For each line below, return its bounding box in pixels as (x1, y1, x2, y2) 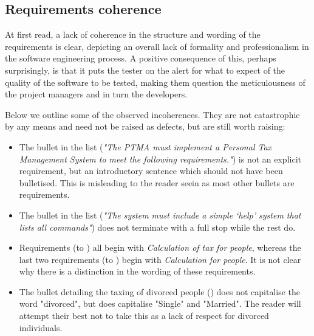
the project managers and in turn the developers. (5, 88, 188, 100)
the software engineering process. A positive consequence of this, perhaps (5, 52, 276, 65)
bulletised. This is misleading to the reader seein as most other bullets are (19, 176, 295, 189)
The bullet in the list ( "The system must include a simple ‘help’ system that (19, 208, 301, 221)
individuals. (19, 321, 63, 334)
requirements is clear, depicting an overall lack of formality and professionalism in (5, 40, 309, 52)
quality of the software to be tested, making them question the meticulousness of (5, 75, 305, 88)
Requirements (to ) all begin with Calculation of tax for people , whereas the (19, 241, 301, 254)
